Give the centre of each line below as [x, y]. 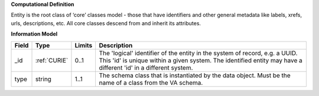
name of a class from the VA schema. [151, 83]
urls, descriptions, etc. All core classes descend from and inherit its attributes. [106, 23]
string [43, 79]
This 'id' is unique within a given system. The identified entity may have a [201, 60]
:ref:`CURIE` [52, 60]
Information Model [34, 34]
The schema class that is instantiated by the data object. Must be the [195, 75]
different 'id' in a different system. [146, 67]
